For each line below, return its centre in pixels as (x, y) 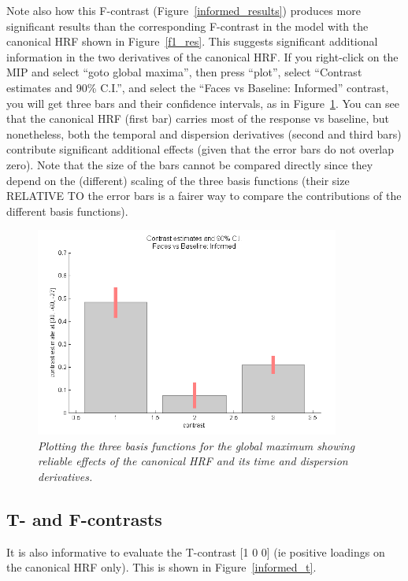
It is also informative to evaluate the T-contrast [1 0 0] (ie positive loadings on (196, 551)
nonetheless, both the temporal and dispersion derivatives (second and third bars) (204, 133)
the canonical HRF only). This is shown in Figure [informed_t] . (161, 567)
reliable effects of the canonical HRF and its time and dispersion (193, 461)
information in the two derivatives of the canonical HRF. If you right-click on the (202, 56)
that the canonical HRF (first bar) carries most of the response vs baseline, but (198, 118)
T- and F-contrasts (84, 518)
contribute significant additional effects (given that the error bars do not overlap (200, 149)
